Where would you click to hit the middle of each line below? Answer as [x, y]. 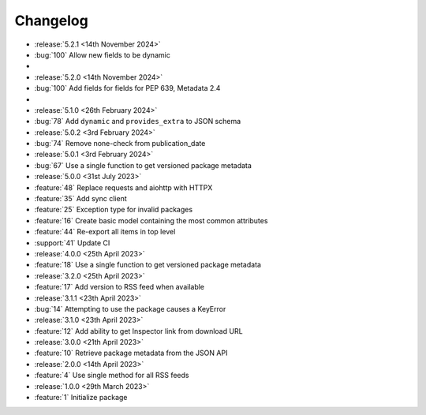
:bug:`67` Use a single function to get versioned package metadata [143, 165]
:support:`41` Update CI [72, 243]
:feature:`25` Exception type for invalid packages [114, 210]
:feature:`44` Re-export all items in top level [105, 232]
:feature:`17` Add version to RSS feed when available [120, 287]
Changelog [51, 21]
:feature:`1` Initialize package [81, 398]
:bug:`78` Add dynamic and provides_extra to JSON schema [138, 122]
